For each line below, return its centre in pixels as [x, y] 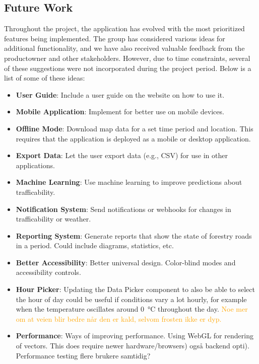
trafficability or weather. [53, 219]
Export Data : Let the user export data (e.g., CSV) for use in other [122, 155]
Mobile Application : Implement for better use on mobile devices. [120, 112]
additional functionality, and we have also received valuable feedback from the [124, 48]
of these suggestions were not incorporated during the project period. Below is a [128, 68]
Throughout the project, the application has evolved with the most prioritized [124, 28]
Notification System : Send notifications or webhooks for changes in [123, 209]
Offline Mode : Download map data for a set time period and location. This [135, 128]
